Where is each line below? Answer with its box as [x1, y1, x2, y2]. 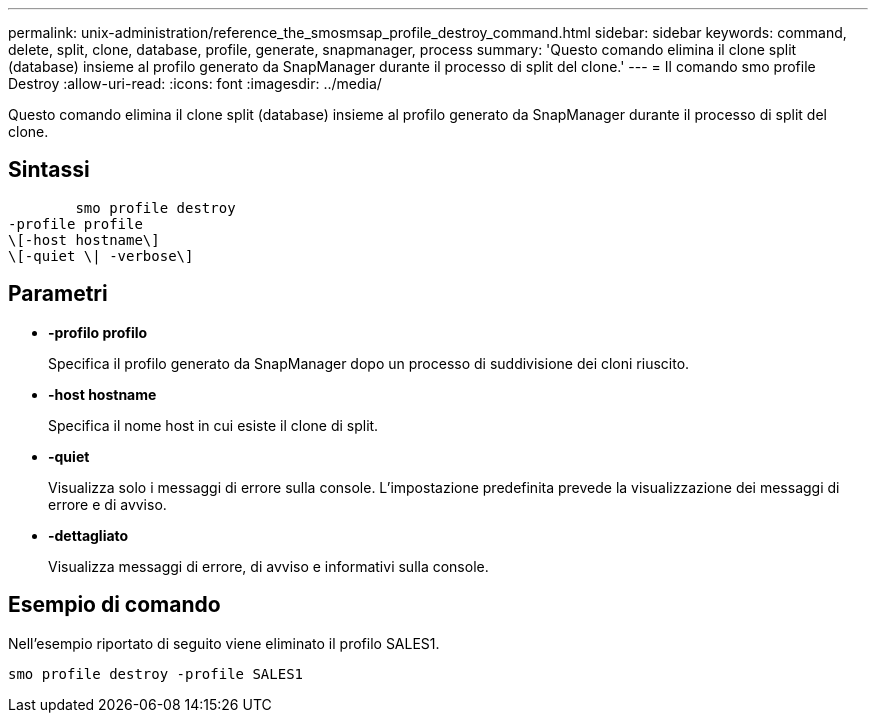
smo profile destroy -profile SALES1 [8, 665, 304, 682]
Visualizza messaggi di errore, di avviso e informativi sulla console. [48, 557, 489, 575]
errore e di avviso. [48, 495, 167, 513]
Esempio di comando [8, 592, 221, 618]
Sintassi [8, 157, 90, 183]
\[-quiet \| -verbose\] [8, 247, 194, 264]
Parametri [8, 281, 108, 307]
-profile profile [8, 215, 143, 232]
